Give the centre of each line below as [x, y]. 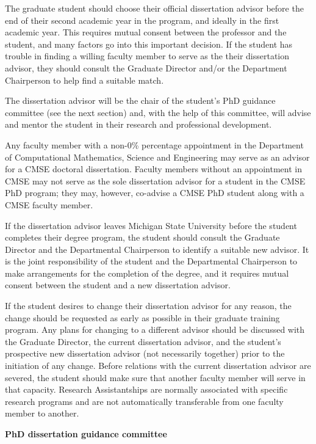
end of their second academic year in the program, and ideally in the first [142, 20]
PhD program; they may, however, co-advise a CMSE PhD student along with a [155, 193]
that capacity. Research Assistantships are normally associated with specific [146, 389]
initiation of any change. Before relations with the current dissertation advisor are [158, 366]
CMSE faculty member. [49, 204]
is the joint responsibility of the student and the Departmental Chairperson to [151, 261]
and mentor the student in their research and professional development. [138, 124]
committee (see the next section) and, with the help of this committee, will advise [158, 112]
